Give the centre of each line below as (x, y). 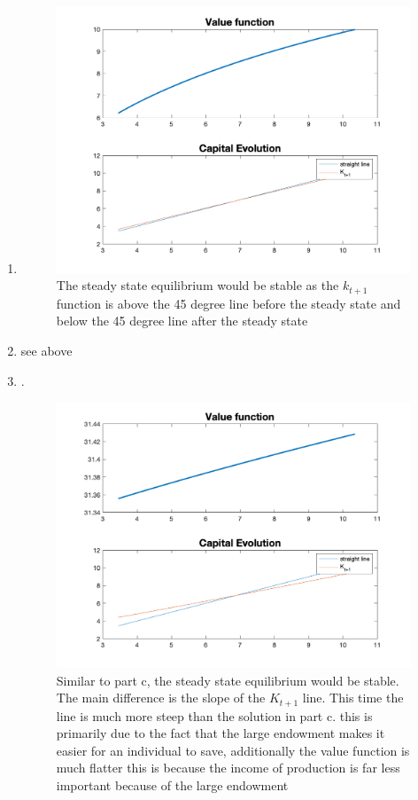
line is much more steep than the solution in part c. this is (214, 715)
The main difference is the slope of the (161, 698)
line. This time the (353, 698)
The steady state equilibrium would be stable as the (197, 285)
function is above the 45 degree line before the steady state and (228, 303)
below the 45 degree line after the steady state (182, 321)
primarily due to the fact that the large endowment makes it (221, 733)
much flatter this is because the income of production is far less (228, 768)
